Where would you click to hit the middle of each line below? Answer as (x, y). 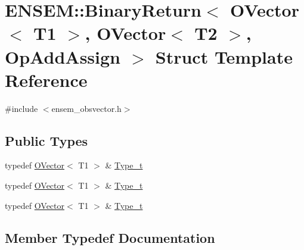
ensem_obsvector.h (86, 108)
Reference (46, 79)
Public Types (46, 140)
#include (21, 108)
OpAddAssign (63, 56)
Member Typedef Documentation (110, 237)
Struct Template (224, 56)
